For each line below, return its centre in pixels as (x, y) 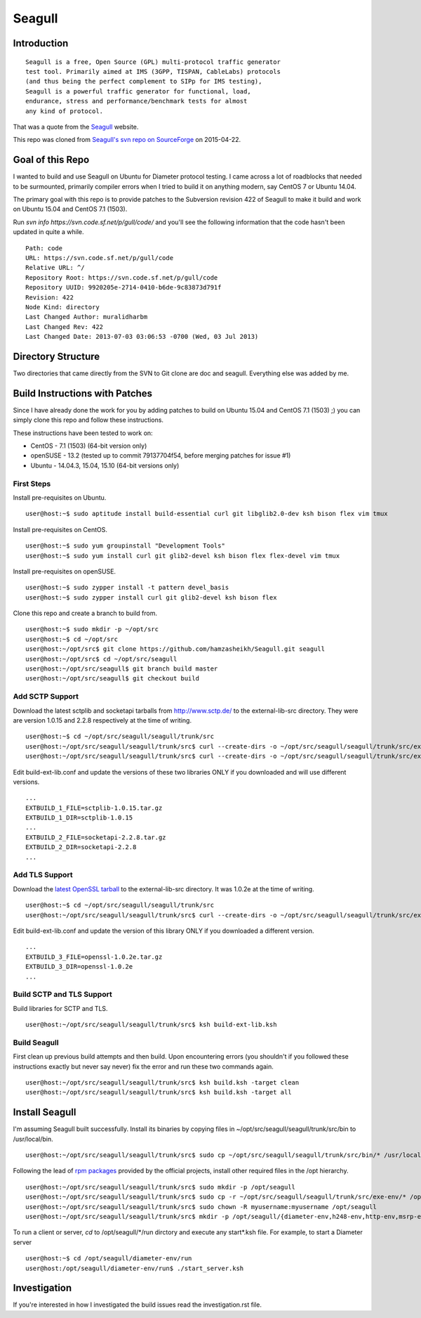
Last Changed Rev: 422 (65, 327)
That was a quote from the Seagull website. (76, 127)
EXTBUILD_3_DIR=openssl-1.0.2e (79, 967)
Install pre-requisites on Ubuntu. (60, 497)
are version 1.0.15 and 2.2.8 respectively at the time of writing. (102, 720)
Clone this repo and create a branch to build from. (85, 613)
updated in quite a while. (48, 232)
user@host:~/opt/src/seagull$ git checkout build (113, 679)
